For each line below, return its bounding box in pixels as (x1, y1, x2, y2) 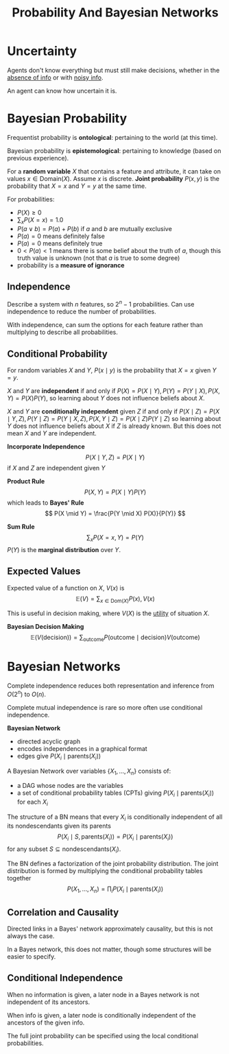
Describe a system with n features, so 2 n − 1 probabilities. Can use (7, 299, 195, 309)
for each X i (16, 798, 48, 807)
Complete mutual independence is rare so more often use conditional (7, 703, 203, 711)
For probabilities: (7, 195, 55, 203)
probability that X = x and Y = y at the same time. (7, 182, 147, 190)
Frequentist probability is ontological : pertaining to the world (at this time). (7, 133, 218, 141)
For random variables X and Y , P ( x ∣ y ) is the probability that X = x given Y (7, 366, 217, 374)
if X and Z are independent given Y (7, 464, 106, 472)
